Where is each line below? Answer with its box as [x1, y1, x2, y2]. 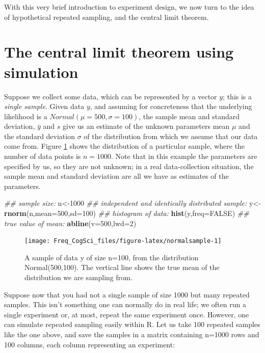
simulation [4, 61, 78, 82]
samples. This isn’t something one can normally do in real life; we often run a [4, 299, 246, 310]
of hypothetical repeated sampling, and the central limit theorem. [4, 11, 209, 22]
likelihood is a [4, 111, 47, 121]
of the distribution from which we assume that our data [84, 130, 258, 141]
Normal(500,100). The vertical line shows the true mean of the [24, 262, 220, 273]
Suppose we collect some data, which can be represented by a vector [4, 91, 217, 101]
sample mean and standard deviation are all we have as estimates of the [4, 171, 229, 181]
